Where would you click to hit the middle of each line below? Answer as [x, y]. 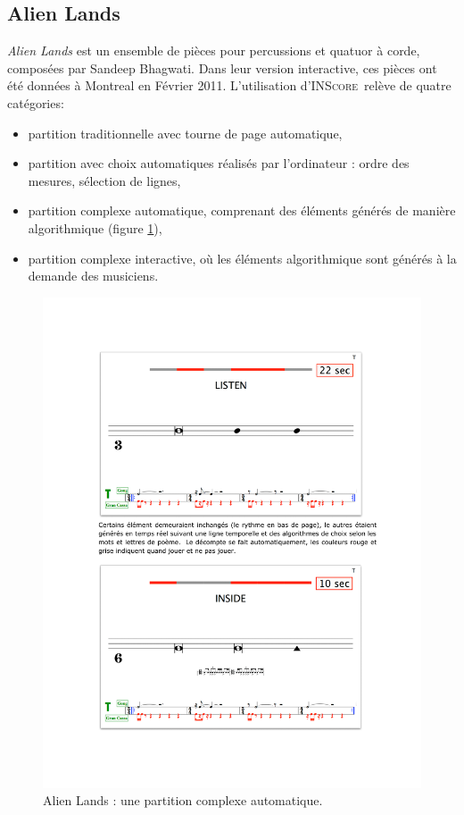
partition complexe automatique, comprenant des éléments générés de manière [242, 210]
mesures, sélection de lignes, [104, 180]
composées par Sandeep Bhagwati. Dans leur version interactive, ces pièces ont [222, 67]
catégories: [36, 102]
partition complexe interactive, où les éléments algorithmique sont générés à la [242, 258]
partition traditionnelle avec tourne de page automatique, [185, 133]
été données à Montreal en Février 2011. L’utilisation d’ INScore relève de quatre [229, 85]
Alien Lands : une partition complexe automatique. [183, 800]
